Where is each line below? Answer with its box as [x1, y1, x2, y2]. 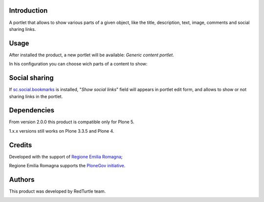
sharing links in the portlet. [9, 93, 63, 99]
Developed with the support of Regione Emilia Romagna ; [9, 154, 123, 159]
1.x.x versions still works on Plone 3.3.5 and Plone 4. [9, 128, 114, 134]
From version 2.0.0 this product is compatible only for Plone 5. [9, 119, 134, 125]
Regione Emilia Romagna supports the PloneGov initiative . [9, 163, 126, 169]
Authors [9, 175, 35, 183]
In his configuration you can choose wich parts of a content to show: [9, 61, 148, 67]
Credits [9, 141, 32, 149]
